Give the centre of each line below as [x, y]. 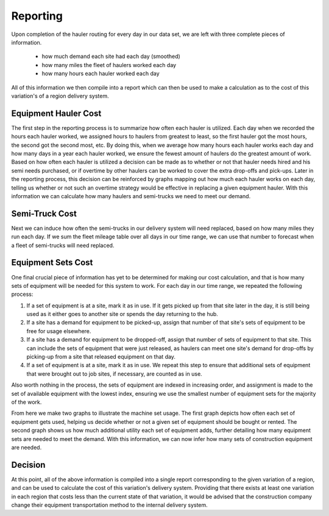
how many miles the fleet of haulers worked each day [109, 65]
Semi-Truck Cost [44, 213]
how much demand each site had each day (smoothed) [111, 56]
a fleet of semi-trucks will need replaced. [63, 245]
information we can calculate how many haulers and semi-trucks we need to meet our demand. [131, 196]
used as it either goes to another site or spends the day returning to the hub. [122, 314]
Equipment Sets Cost [52, 263]
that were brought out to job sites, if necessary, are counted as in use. [114, 374]
